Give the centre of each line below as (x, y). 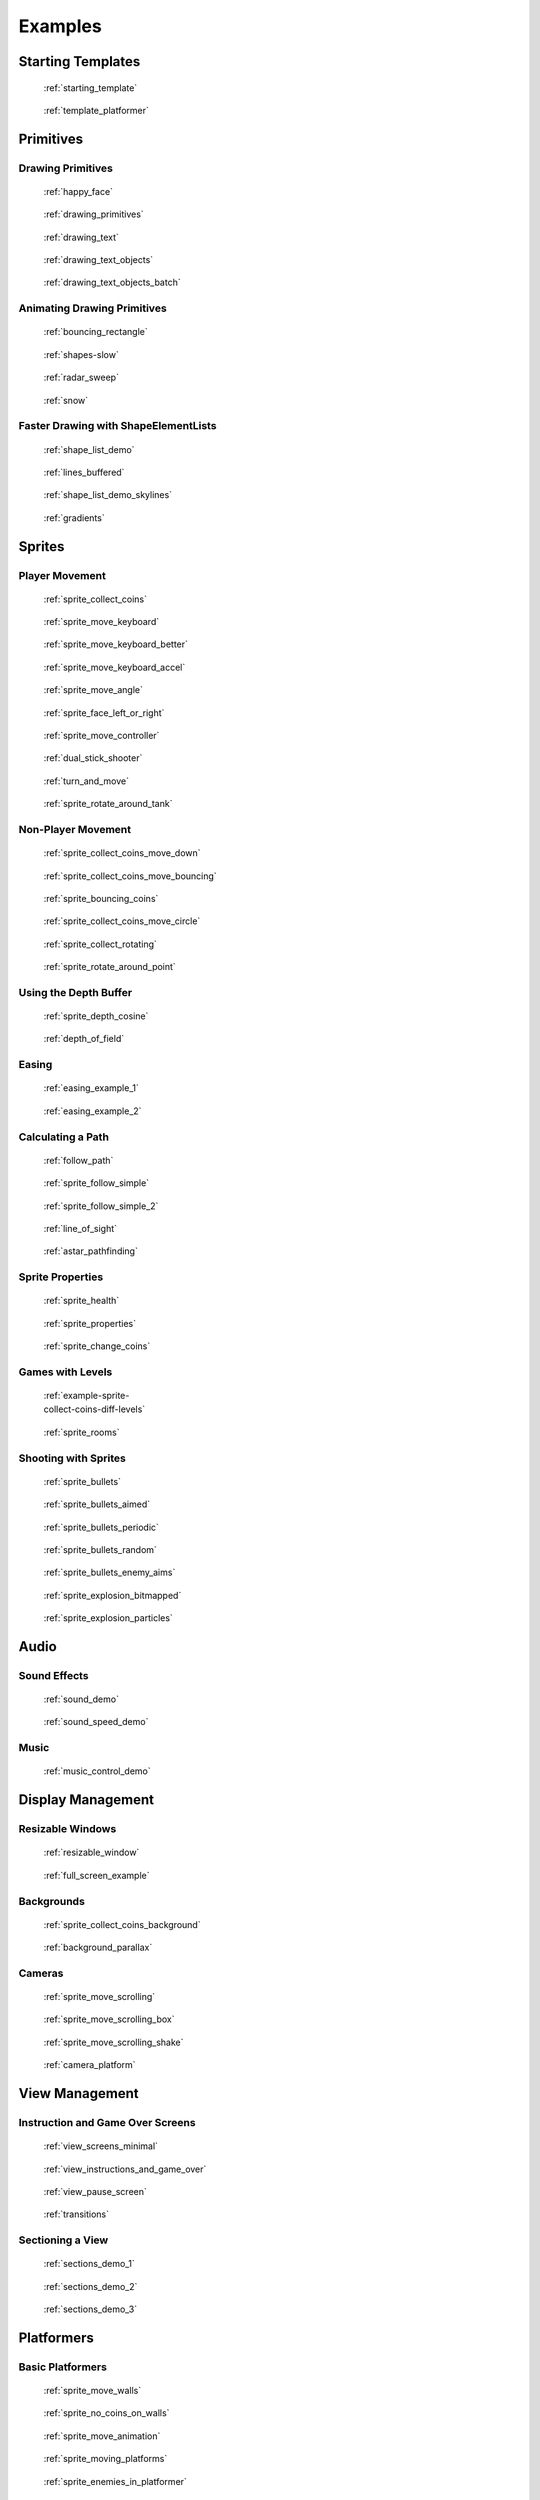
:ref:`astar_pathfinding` (91, 1251)
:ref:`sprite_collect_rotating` (100, 944)
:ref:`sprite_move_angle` (93, 690)
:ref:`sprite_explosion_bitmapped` (112, 1595)
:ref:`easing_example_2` (92, 1111)
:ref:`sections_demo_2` (90, 2286)
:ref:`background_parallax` (98, 1947)
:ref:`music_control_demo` (97, 1771)
